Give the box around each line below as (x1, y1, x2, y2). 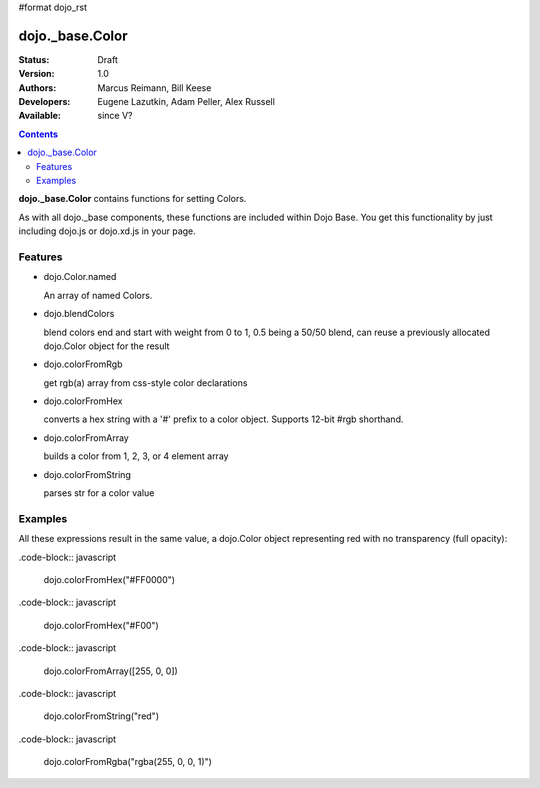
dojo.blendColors (43, 308, 115, 320)
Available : (18, 110, 62, 122)
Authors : (18, 81, 57, 94)
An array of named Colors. (43, 289, 153, 301)
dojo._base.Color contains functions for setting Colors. (18, 193, 247, 205)
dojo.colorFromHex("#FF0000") (43, 573, 175, 585)
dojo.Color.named (43, 271, 117, 283)
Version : (18, 68, 55, 80)
